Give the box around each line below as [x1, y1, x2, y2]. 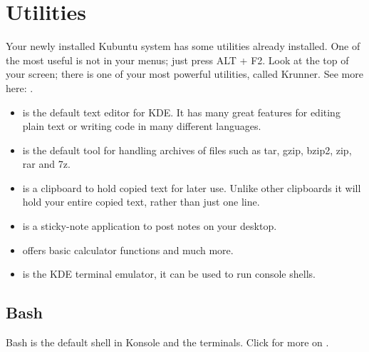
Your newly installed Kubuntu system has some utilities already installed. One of [6, 39, 360, 54]
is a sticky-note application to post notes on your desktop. [22, 218, 277, 233]
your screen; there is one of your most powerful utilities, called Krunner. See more [6, 66, 363, 81]
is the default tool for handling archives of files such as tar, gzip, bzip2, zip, [22, 142, 352, 157]
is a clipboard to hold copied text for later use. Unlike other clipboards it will [22, 180, 361, 195]
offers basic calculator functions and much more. [22, 242, 234, 257]
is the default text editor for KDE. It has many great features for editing [22, 104, 341, 119]
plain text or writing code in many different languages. [22, 119, 261, 134]
